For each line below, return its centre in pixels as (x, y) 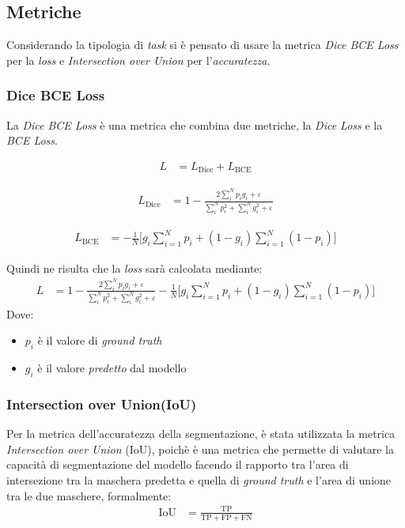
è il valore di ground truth (100, 340)
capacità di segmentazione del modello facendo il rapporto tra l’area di (178, 464)
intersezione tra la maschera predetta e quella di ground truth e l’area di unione (199, 479)
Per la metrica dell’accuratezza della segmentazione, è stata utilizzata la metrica (201, 434)
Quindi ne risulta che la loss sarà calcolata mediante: (134, 268)
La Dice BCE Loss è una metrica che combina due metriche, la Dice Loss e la (195, 124)
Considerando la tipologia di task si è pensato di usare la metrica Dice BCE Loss (202, 45)
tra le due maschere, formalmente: (89, 495)
